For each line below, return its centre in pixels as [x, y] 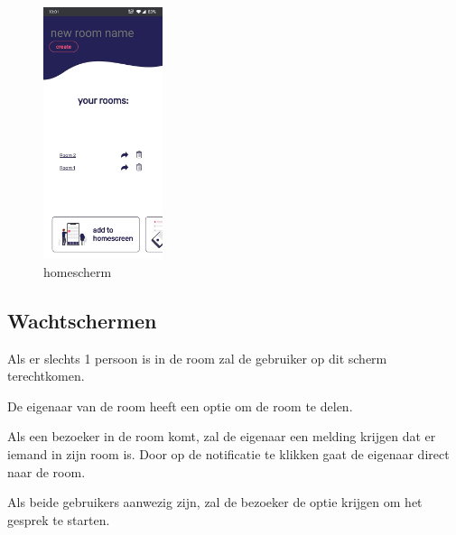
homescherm [78, 271]
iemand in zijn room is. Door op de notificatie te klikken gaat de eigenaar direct [228, 454]
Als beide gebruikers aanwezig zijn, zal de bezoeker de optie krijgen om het [215, 502]
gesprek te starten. [59, 519]
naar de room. [47, 471]
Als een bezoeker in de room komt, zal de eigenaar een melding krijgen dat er [222, 436]
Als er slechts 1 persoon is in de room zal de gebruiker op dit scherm [197, 358]
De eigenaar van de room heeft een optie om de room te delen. [180, 406]
